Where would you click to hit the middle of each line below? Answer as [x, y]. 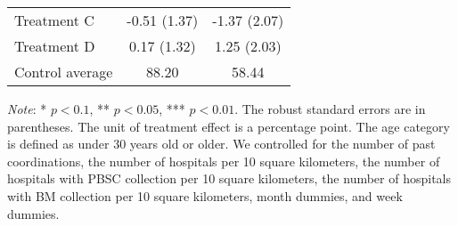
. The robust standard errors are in [330, 109]
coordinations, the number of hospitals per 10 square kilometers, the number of [224, 161]
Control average [64, 72]
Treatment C [54, 20]
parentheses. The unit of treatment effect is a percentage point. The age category [229, 126]
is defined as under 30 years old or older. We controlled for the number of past [221, 144]
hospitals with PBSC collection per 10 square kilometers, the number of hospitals [229, 178]
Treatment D [55, 46]
